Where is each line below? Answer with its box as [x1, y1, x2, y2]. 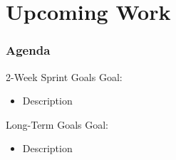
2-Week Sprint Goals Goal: [6, 69, 123, 84]
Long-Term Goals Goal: [6, 117, 109, 132]
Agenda [6, 41, 51, 59]
